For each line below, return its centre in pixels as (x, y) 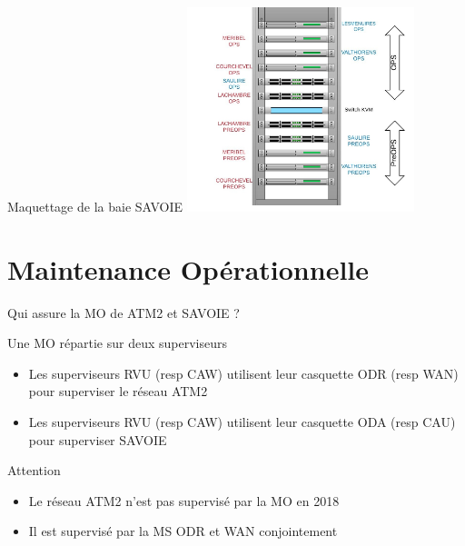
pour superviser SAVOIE (98, 439)
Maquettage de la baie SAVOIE (95, 206)
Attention (34, 470)
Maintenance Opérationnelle (188, 268)
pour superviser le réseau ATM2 (118, 391)
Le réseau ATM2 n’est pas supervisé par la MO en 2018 (184, 500)
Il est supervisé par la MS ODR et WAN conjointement (183, 531)
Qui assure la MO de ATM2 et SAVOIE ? (124, 312)
